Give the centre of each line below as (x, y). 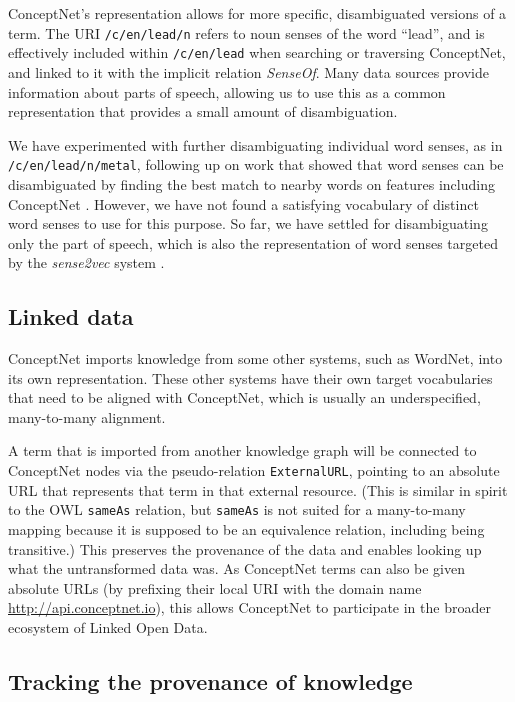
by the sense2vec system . (86, 262)
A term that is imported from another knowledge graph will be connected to (242, 450)
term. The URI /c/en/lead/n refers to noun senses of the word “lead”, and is (246, 32)
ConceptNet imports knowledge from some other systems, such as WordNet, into (255, 358)
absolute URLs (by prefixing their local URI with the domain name (215, 587)
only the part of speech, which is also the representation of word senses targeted (253, 242)
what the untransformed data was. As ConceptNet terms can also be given (237, 568)
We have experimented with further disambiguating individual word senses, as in (255, 144)
